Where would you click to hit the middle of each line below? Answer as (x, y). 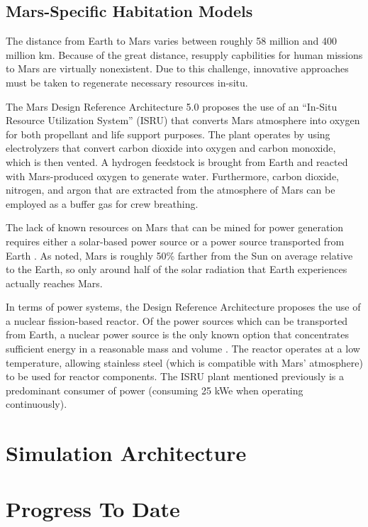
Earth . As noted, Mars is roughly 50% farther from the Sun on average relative (179, 255)
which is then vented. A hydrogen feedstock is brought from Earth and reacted (177, 161)
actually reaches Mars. (54, 283)
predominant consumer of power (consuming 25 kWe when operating (155, 390)
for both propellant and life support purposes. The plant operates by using (168, 134)
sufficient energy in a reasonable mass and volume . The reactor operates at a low (183, 349)
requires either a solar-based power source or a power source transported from (175, 241)
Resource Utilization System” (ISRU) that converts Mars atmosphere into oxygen (183, 120)
